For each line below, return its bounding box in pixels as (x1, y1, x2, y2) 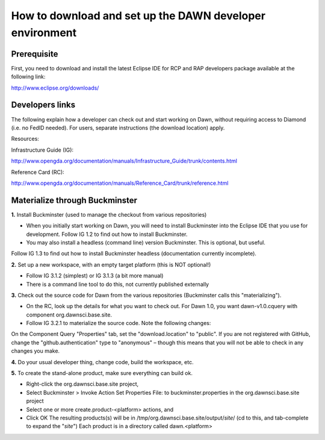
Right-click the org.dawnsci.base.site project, (26, 380, 139, 388)
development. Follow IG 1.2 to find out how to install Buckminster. (26, 231, 188, 238)
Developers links (11, 100, 76, 110)
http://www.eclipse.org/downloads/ (11, 84, 99, 91)
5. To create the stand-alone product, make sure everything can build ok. (11, 370, 193, 377)
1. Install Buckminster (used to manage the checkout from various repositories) (11, 211, 207, 218)
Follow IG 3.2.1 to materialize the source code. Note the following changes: (26, 320, 211, 327)
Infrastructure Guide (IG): (11, 146, 74, 153)
